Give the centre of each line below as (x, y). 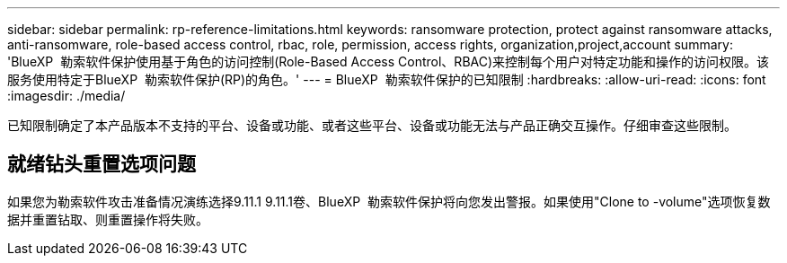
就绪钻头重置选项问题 (102, 164)
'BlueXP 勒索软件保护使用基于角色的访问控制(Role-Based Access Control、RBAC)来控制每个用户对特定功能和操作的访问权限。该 (389, 61)
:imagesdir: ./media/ (66, 96)
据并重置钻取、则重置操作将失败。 (108, 219)
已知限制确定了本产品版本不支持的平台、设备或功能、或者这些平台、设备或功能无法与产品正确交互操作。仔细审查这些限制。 (372, 125)
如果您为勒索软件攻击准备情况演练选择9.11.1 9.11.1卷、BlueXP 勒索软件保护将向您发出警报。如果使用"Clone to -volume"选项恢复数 (389, 201)
